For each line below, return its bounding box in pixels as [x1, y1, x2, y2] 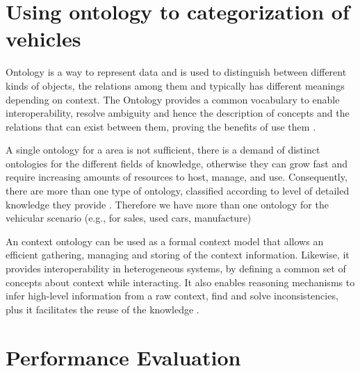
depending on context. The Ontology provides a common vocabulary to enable [6, 92, 340, 106]
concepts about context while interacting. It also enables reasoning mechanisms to [6, 274, 355, 289]
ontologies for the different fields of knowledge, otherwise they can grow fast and [6, 156, 347, 170]
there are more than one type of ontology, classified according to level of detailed [6, 183, 350, 198]
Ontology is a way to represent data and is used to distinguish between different [6, 65, 347, 79]
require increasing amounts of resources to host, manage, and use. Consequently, [6, 170, 347, 184]
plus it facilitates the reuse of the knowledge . [6, 302, 199, 316]
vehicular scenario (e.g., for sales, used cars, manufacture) [6, 211, 252, 225]
